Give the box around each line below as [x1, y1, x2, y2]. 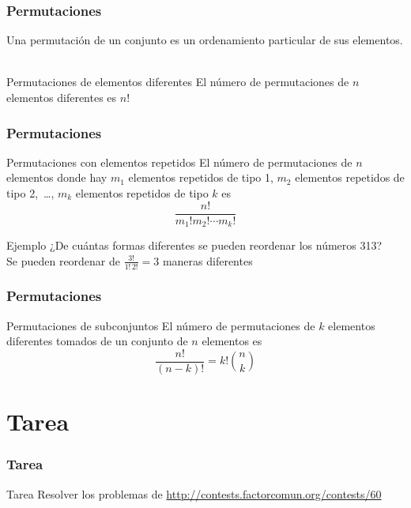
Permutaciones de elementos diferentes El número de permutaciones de [6, 73, 349, 90]
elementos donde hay [6, 169, 107, 186]
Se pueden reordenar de [6, 252, 121, 269]
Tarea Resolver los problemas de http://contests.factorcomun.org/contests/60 [6, 485, 382, 502]
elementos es [202, 333, 262, 349]
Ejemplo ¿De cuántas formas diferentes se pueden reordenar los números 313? [6, 237, 383, 254]
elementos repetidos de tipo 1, [128, 169, 273, 186]
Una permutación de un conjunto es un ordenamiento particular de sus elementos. [6, 32, 403, 48]
